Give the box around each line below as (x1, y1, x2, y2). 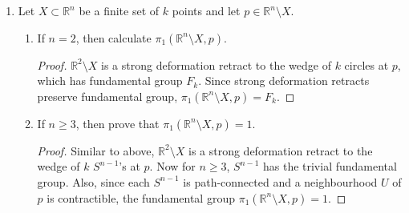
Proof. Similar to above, (37, 142, 155, 159)
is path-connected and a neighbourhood (183, 173, 378, 190)
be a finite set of (79, 2, 160, 18)
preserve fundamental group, (37, 87, 178, 104)
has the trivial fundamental (262, 158, 397, 175)
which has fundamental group (37, 72, 183, 89)
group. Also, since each (37, 173, 150, 190)
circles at (344, 56, 389, 73)
